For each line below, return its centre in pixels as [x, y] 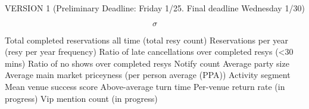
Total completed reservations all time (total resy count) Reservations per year [146, 40]
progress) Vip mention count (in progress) [81, 98]
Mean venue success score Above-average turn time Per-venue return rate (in [145, 86]
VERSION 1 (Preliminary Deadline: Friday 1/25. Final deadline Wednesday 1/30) [155, 8]
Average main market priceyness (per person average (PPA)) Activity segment [148, 75]
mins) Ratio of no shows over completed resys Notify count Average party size [147, 63]
